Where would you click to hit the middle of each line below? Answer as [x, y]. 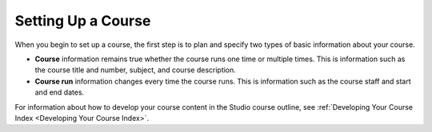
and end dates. [60, 92]
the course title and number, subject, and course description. [135, 70]
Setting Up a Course [83, 21]
